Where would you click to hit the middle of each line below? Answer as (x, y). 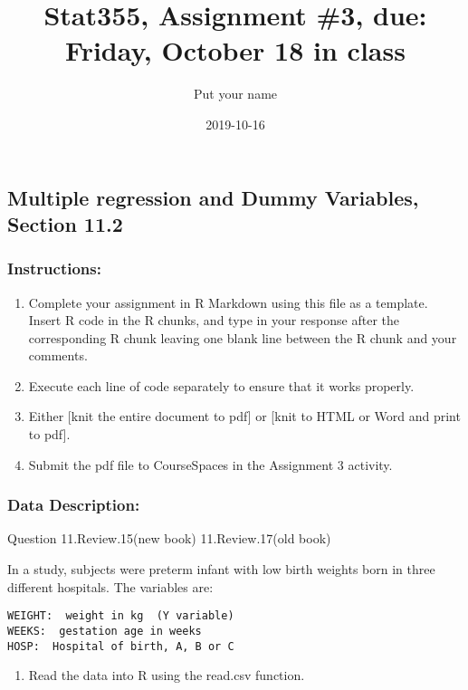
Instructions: (54, 268)
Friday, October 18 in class (235, 50)
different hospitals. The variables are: (110, 586)
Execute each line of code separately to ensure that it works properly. (221, 385)
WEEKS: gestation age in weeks (105, 631)
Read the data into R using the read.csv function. (167, 675)
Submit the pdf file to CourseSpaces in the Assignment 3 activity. (210, 464)
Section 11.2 (65, 223)
